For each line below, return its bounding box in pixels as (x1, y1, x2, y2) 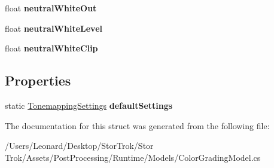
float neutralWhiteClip (5, 42, 98, 54)
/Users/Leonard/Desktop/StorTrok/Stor (5, 139, 154, 152)
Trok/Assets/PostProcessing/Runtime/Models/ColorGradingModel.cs (5, 151, 261, 163)
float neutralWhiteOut (5, 2, 97, 14)
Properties (5, 71, 71, 90)
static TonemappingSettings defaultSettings (5, 99, 173, 111)
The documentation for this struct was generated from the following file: (5, 119, 270, 132)
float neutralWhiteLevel (5, 22, 103, 34)
